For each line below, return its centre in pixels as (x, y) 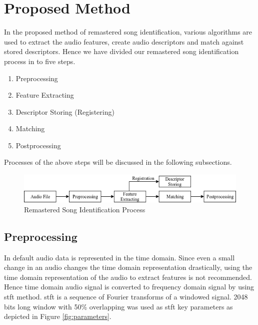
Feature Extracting (45, 95)
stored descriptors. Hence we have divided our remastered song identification (121, 51)
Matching (30, 128)
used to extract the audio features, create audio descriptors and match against (124, 41)
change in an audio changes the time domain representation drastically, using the (128, 267)
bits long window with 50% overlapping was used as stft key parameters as (118, 306)
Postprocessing (38, 145)
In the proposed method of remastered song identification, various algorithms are (128, 32)
